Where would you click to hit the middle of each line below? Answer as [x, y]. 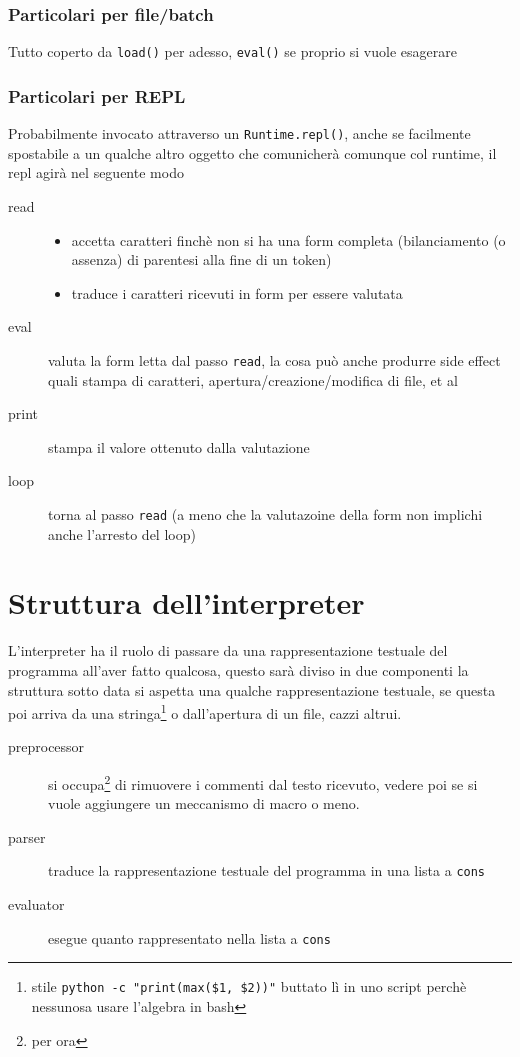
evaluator [36, 904]
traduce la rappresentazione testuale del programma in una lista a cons [267, 870]
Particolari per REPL [97, 95]
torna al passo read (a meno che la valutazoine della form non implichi [265, 513]
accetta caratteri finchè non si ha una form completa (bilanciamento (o [288, 239]
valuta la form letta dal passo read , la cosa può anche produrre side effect [274, 359]
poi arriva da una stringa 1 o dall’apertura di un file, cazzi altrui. [205, 711]
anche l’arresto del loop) [122, 533]
